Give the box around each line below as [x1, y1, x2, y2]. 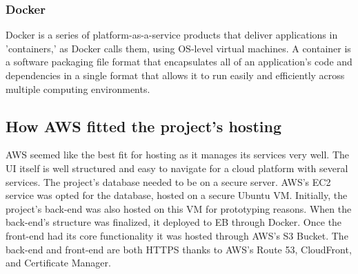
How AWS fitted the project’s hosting [6, 115, 281, 136]
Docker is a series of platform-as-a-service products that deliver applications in [6, 28, 338, 42]
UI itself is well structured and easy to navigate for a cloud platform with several [6, 160, 348, 175]
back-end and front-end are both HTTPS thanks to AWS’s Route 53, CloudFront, [6, 242, 352, 256]
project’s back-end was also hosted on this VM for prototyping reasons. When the [6, 201, 352, 215]
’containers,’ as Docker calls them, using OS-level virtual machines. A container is [6, 41, 351, 55]
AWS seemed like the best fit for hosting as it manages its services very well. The [6, 147, 350, 162]
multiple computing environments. [6, 81, 150, 96]
